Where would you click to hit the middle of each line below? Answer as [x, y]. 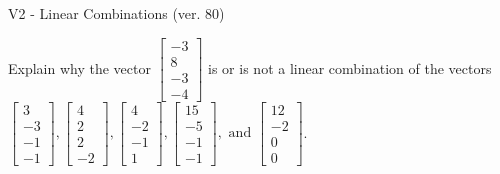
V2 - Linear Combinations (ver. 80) [116, 13]
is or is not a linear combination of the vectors [350, 67]
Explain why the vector [79, 67]
